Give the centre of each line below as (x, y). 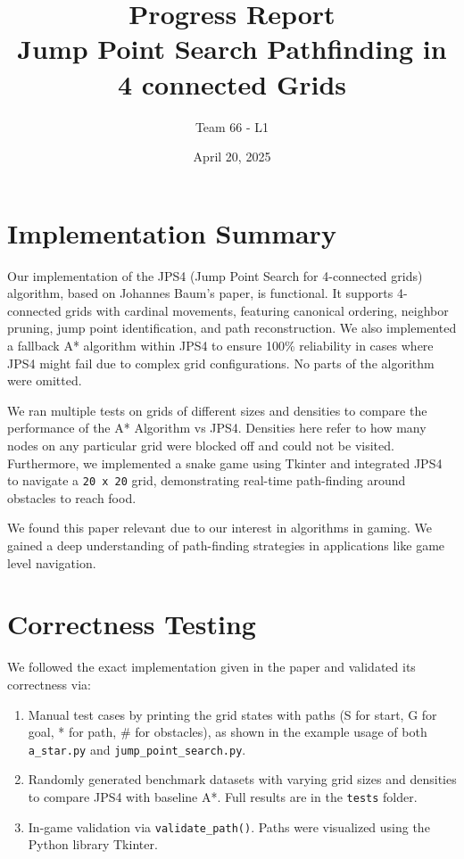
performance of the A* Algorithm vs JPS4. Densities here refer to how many (217, 428)
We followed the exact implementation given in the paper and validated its (211, 667)
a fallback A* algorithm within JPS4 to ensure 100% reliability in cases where (220, 345)
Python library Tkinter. (93, 844)
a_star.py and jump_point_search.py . (137, 749)
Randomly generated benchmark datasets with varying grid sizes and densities (242, 779)
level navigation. (52, 562)
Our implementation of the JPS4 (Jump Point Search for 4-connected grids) (215, 275)
